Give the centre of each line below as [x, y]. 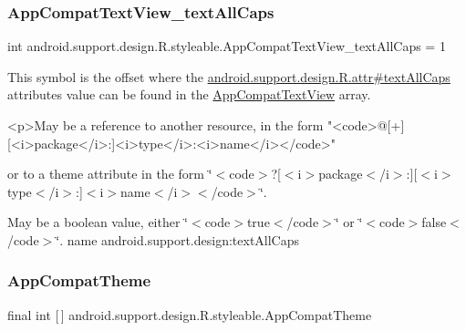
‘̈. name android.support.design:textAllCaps [178, 239]
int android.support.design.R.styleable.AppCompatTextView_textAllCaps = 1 [227, 46]
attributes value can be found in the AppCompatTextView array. [189, 94]
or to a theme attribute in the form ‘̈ [110, 174]
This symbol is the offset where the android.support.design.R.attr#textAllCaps [229, 76]
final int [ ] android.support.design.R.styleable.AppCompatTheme [190, 314]
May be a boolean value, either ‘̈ [98, 222]
